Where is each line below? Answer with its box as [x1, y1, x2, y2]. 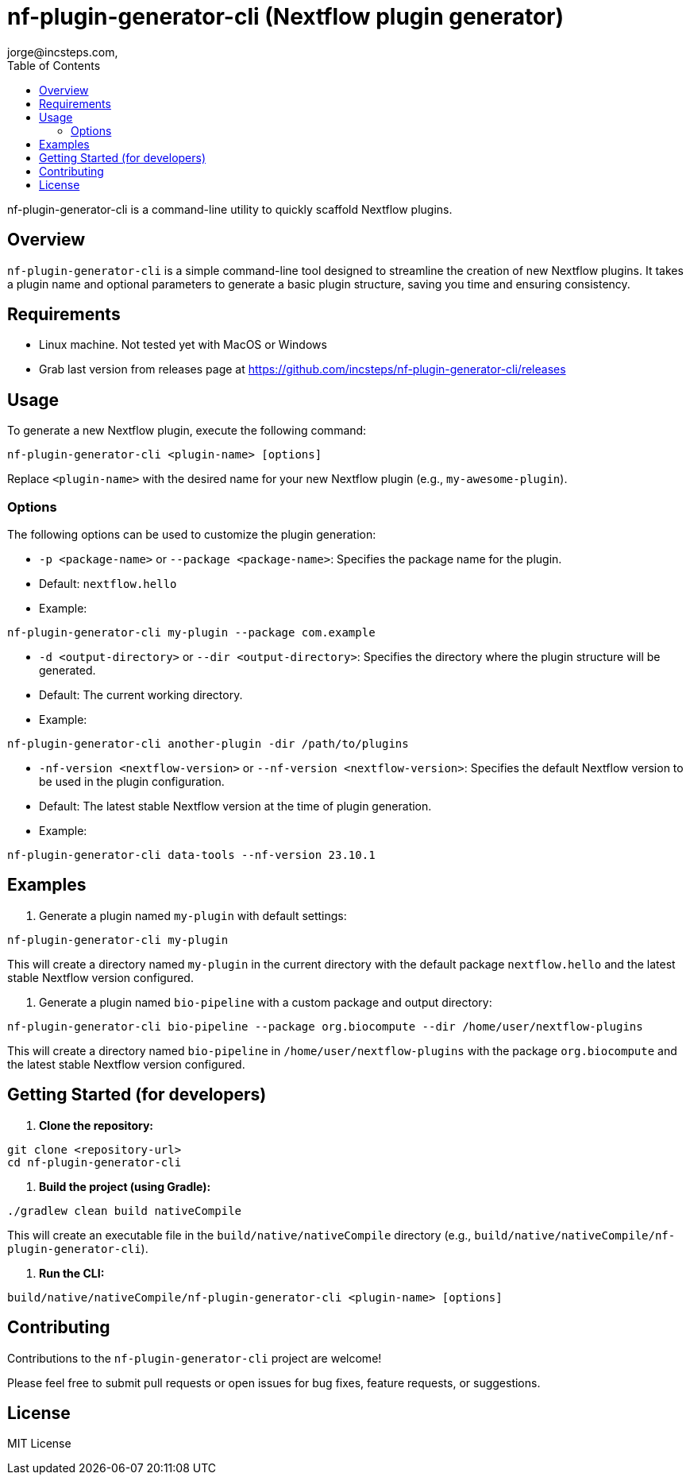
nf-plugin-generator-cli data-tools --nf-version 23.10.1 [7, 849, 376, 862]
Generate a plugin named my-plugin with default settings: [39, 908, 347, 922]
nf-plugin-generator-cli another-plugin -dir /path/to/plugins [7, 737, 409, 751]
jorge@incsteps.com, [7, 44, 118, 59]
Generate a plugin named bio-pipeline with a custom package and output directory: [39, 995, 492, 1009]
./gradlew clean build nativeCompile [7, 1204, 242, 1217]
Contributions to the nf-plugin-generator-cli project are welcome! [7, 1351, 382, 1365]
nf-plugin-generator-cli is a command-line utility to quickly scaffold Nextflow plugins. [7, 202, 453, 216]
